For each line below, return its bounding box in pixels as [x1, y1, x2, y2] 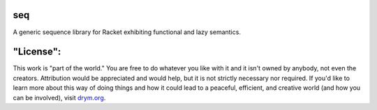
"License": [13, 46, 61, 58]
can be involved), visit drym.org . [13, 93, 106, 102]
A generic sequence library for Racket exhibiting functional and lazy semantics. [13, 28, 241, 36]
